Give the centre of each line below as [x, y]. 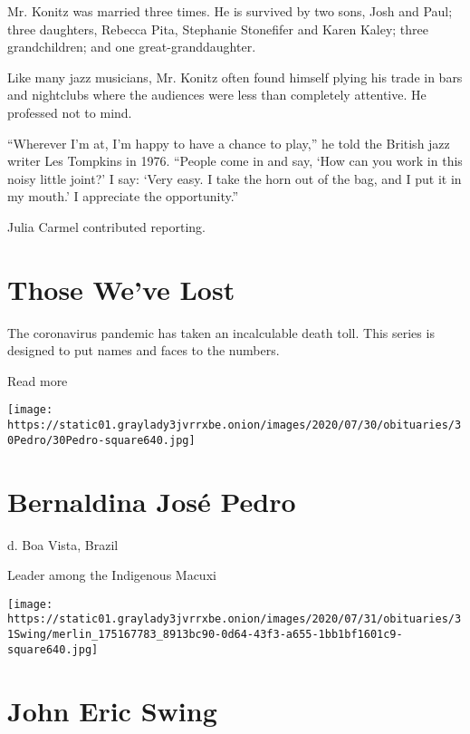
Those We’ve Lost [121, 289]
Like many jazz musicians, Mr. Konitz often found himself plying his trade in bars [235, 77]
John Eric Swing [112, 710]
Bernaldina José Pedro [152, 501]
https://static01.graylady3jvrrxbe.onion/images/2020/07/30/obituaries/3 [235, 425]
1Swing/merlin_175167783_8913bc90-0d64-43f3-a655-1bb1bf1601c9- [205, 635]
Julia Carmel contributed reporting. [106, 226]
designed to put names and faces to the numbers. [144, 350]
